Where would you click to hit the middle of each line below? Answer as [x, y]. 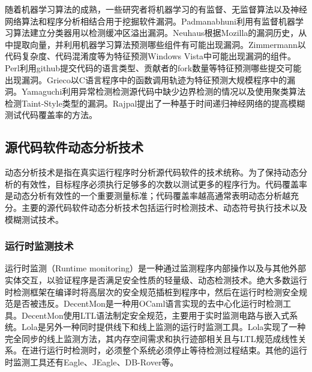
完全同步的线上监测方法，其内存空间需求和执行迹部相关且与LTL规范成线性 [151, 338]
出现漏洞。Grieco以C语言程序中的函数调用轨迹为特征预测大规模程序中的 [146, 79]
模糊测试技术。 [34, 219]
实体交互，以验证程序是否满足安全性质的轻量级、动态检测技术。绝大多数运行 [156, 279]
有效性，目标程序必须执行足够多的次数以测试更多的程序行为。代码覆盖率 [164, 184]
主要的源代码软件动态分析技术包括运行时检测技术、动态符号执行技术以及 [164, 207]
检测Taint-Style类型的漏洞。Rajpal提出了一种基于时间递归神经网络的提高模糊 [155, 103]
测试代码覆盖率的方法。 [51, 115]
